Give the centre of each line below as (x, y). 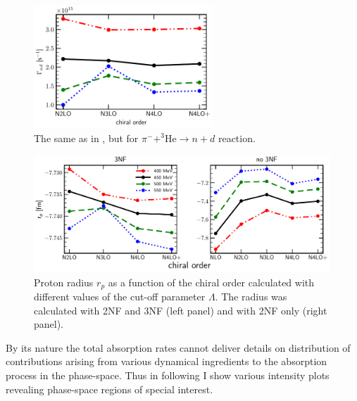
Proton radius (64, 282)
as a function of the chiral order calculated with (211, 282)
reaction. (237, 138)
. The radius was (251, 297)
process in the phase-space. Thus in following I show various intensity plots (168, 375)
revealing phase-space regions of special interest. (109, 389)
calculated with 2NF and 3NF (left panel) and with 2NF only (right (181, 310)
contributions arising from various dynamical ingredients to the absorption (167, 361)
